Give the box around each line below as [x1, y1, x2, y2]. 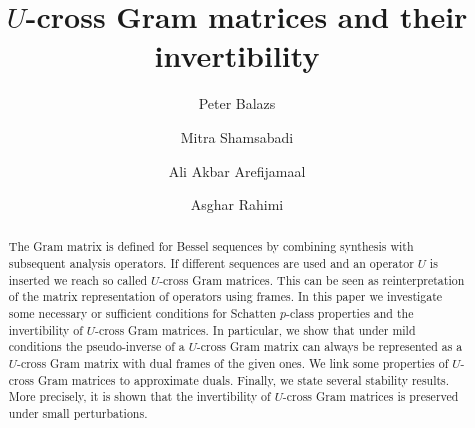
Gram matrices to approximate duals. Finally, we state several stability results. [38, 371, 450, 388]
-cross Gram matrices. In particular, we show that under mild [94, 321, 416, 338]
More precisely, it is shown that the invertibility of [8, 388, 271, 405]
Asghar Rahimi [190, 194, 284, 215]
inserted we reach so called [8, 271, 148, 288]
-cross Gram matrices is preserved [282, 388, 459, 405]
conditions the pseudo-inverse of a [8, 338, 185, 355]
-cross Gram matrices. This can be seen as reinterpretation [159, 271, 465, 288]
